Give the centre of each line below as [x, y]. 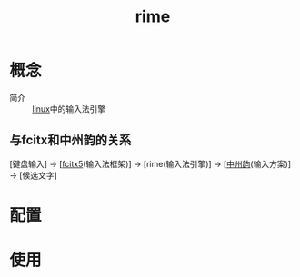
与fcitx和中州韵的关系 [70, 140]
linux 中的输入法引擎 [69, 109]
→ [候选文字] [33, 175]
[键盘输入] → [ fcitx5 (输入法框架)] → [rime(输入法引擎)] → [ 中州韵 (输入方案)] [150, 163]
